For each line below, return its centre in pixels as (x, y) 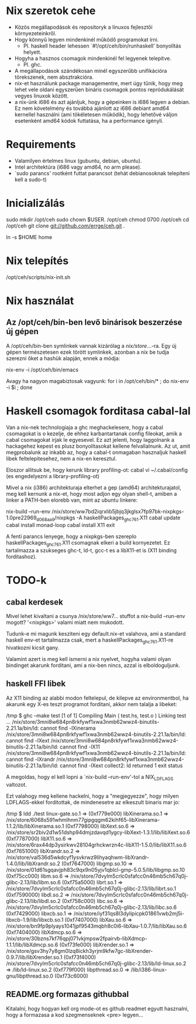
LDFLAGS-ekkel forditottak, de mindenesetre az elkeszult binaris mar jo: (93, 802)
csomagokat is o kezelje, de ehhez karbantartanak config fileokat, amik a (94, 434)
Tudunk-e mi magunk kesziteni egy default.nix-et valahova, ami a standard (96, 634)
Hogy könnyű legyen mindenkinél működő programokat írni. (87, 39)
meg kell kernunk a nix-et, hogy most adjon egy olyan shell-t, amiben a (92, 493)
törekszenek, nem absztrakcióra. (54, 77)
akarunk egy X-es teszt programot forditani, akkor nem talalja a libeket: (92, 704)
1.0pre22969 (21, 518)
